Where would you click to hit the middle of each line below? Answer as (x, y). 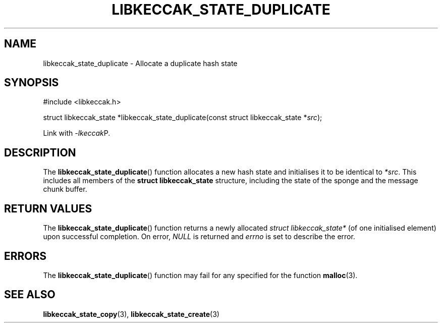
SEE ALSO (30, 295)
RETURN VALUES (48, 208)
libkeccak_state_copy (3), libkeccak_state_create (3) (131, 314)
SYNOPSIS (32, 83)
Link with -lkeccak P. (77, 133)
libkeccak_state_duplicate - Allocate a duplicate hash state (140, 63)
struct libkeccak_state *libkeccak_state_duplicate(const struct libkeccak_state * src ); (183, 118)
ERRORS (25, 256)
